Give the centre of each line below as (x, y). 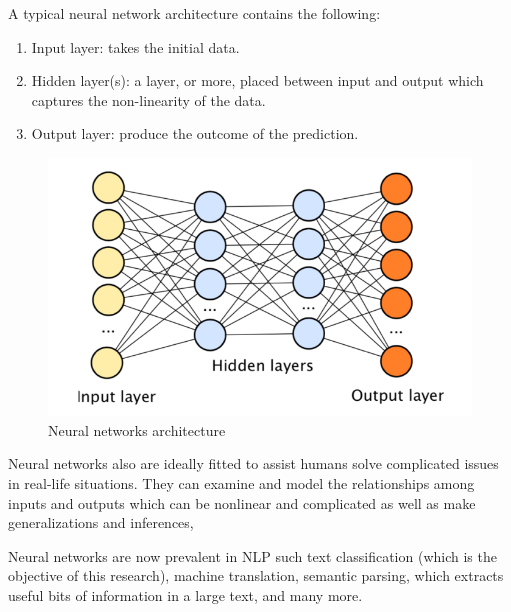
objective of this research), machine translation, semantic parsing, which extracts (256, 575)
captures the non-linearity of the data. (148, 99)
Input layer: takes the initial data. (135, 46)
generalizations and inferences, (101, 522)
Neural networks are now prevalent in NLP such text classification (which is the (252, 555)
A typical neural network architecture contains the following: (194, 13)
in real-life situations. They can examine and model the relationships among (241, 483)
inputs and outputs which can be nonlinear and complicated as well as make (242, 502)
